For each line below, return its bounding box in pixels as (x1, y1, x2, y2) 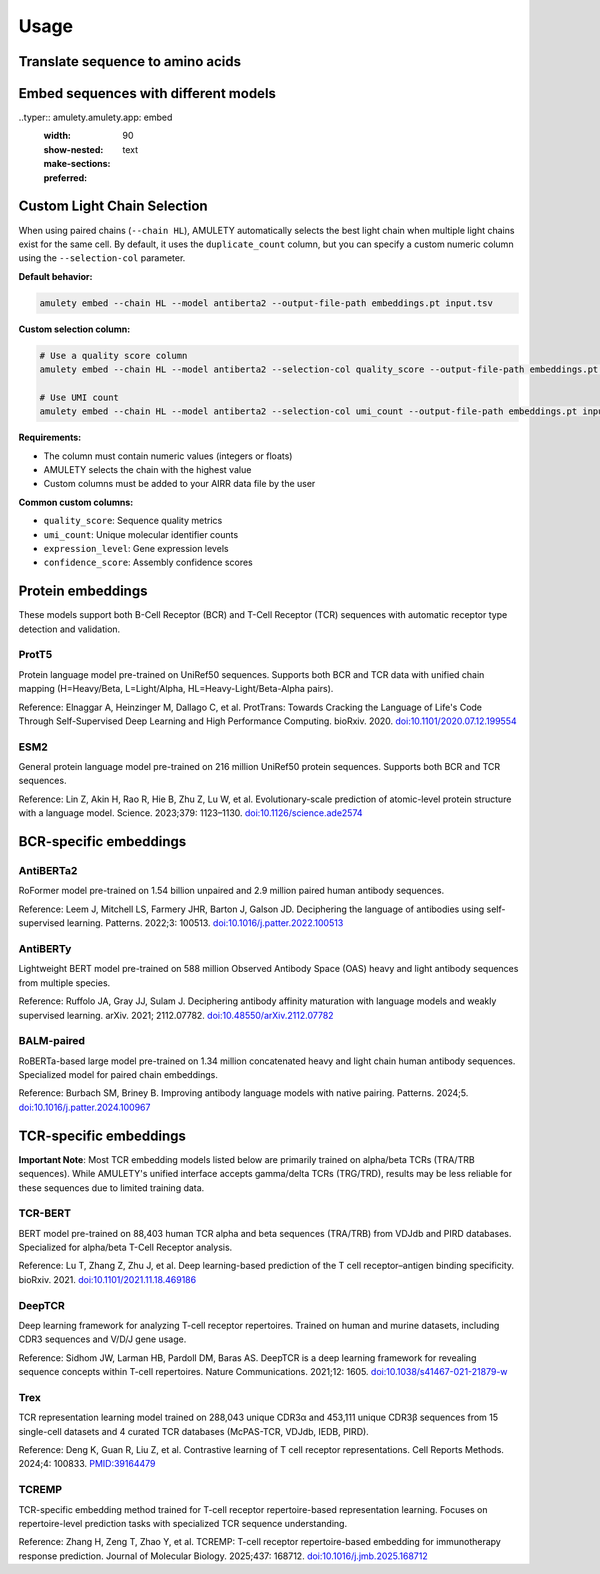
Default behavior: (18, 270, 93, 282)
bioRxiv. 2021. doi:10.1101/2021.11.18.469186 (18, 1273, 197, 1285)
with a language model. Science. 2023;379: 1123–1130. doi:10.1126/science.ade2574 (18, 807, 364, 819)
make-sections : (43, 158, 111, 170)
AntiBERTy (18, 941, 72, 955)
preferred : (43, 171, 88, 184)
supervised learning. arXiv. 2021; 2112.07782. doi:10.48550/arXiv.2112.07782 (18, 1009, 334, 1021)
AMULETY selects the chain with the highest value (43, 464, 252, 475)
